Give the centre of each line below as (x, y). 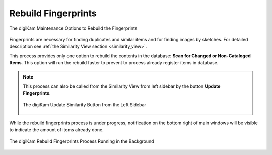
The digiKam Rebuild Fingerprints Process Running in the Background (82, 141)
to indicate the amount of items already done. (56, 130)
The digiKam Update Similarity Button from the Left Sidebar (84, 104)
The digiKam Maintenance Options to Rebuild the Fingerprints (73, 28)
